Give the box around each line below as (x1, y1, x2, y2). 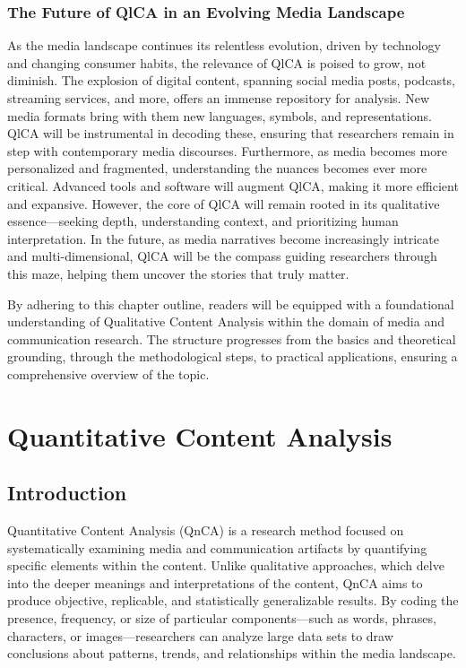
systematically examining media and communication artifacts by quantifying (7, 538, 427, 557)
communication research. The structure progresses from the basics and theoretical (7, 329, 456, 348)
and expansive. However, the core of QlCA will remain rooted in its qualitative (7, 194, 440, 213)
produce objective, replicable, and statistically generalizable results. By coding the (7, 591, 459, 610)
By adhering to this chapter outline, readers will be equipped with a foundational (7, 294, 454, 313)
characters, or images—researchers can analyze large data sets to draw (7, 626, 393, 645)
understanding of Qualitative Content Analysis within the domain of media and (7, 312, 444, 331)
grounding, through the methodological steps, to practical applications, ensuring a (7, 347, 458, 366)
